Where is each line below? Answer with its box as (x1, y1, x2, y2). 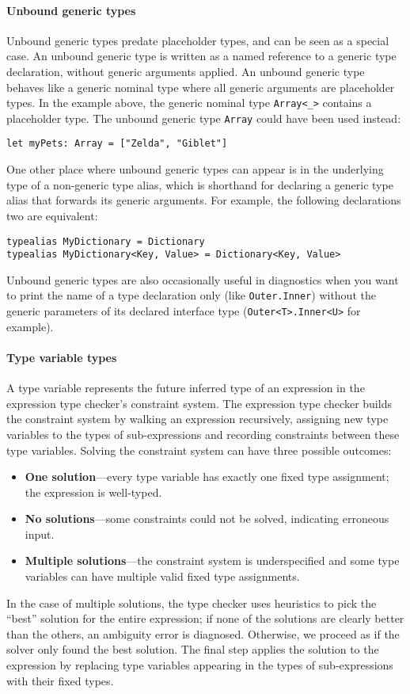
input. (25, 525, 55, 542)
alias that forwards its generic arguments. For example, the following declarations (6, 192, 401, 208)
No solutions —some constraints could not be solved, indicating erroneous (25, 510, 389, 527)
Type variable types (6, 349, 117, 365)
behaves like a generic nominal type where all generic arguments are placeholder (6, 78, 395, 95)
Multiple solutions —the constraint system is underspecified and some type (25, 552, 400, 569)
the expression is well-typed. (25, 483, 162, 500)
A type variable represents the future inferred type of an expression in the (6, 379, 365, 396)
